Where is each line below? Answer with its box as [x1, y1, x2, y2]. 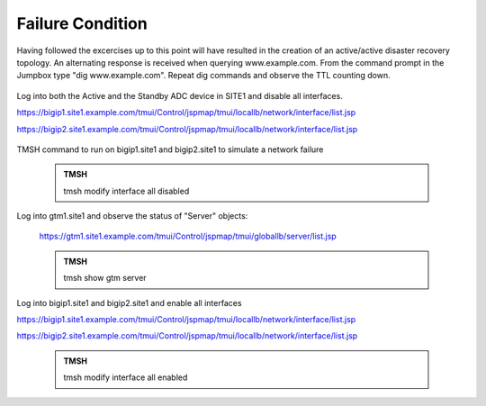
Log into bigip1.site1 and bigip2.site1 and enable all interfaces [16, 297, 242, 308]
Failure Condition [16, 14, 148, 33]
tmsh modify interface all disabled [63, 185, 190, 196]
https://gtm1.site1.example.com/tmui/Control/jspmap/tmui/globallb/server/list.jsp [39, 230, 337, 242]
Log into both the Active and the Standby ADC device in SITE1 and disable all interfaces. [16, 90, 344, 101]
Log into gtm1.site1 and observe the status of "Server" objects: [16, 211, 248, 221]
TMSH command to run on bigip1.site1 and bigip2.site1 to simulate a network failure [16, 144, 324, 155]
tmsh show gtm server [63, 273, 148, 284]
